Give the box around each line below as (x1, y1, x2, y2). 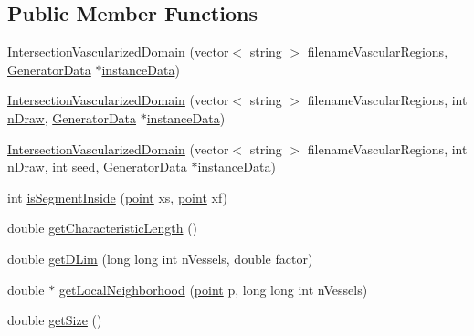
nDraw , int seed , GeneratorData (7, 157, 187, 176)
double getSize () (7, 310, 102, 330)
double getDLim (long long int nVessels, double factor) (7, 248, 313, 268)
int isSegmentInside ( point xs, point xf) (7, 187, 228, 206)
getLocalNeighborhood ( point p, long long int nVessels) (58, 279, 368, 299)
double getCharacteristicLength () (7, 218, 198, 237)
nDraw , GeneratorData (7, 108, 137, 127)
